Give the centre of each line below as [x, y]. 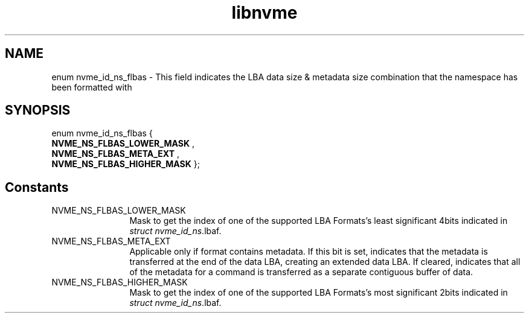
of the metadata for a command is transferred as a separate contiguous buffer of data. [301, 272]
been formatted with [92, 87]
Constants [37, 187]
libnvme [264, 13]
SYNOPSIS [38, 110]
